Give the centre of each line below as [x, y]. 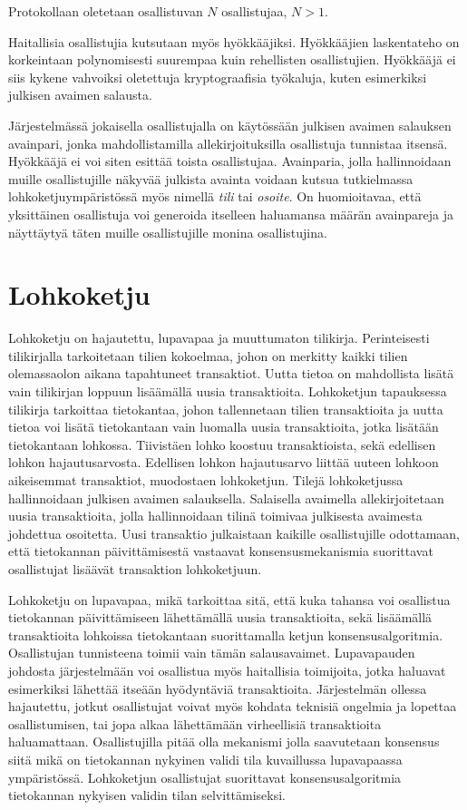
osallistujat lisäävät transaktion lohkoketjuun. [135, 568]
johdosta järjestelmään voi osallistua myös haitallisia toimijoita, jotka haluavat [227, 670]
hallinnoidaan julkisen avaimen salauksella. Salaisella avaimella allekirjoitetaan [226, 498]
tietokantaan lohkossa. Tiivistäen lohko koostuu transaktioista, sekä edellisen [222, 444]
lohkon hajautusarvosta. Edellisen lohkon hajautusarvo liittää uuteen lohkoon [224, 462]
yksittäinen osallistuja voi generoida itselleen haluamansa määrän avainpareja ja [231, 214]
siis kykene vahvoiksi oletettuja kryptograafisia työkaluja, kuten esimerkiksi [218, 77]
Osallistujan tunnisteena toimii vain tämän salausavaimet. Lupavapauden [212, 653]
